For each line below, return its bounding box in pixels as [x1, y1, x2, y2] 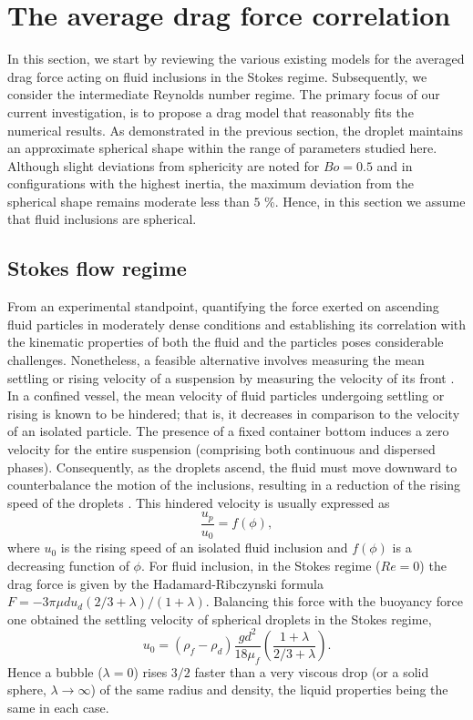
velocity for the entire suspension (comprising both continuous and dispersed [7, 440, 436, 459]
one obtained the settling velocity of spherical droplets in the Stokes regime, [7, 609, 432, 628]
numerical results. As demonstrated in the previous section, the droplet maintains [7, 120, 464, 139]
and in [376, 156, 413, 175]
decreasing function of [7, 555, 129, 574]
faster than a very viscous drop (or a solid [194, 662, 429, 681]
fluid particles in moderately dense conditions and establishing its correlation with [7, 314, 467, 333]
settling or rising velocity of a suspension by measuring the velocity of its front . [7, 368, 455, 387]
